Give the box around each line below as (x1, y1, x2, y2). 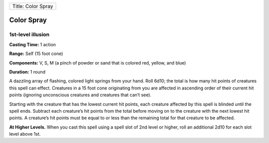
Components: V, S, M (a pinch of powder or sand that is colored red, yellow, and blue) (9, 60, 186, 66)
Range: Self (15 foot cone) (9, 51, 63, 57)
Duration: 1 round (9, 69, 46, 74)
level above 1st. (9, 131, 41, 137)
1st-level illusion (9, 31, 50, 38)
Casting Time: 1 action (9, 41, 56, 47)
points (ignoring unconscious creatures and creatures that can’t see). (9, 92, 151, 98)
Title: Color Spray (12, 3, 53, 9)
